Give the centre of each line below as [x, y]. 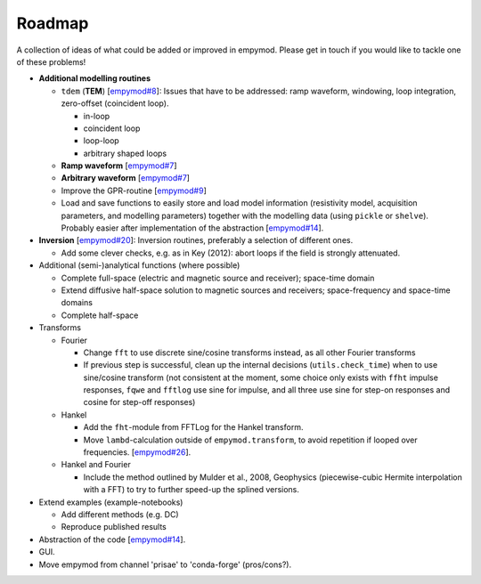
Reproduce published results [114, 527]
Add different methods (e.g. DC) [120, 515]
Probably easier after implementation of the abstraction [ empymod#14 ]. [192, 228]
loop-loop [101, 141]
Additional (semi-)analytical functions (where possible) [139, 265]
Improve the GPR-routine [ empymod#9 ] [134, 191]
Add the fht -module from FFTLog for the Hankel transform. [193, 427]
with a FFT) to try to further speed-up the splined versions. [192, 490]
